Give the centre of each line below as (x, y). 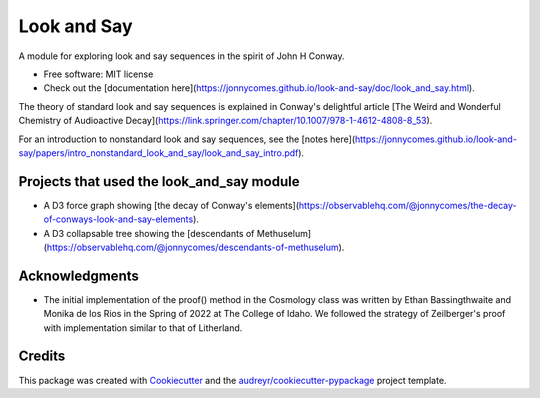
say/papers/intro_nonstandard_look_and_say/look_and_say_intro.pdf (158, 152)
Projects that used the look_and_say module (159, 181)
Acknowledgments (79, 275)
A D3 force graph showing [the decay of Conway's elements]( (171, 205)
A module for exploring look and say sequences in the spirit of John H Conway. (181, 56)
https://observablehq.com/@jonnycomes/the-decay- (407, 205)
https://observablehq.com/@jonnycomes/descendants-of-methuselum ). (195, 247)
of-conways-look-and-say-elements (118, 219)
